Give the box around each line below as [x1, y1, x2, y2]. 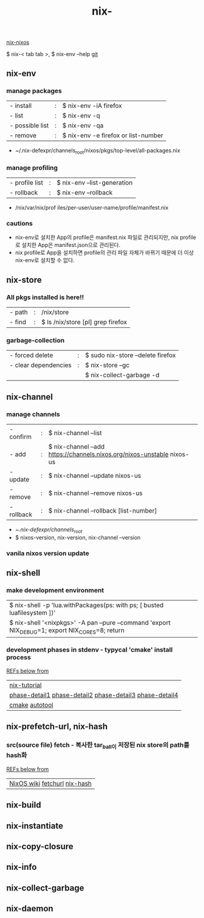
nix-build [6, 800, 41, 810]
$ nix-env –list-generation [56, 178, 133, 187]
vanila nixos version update [6, 549, 89, 557]
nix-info [6, 862, 37, 872]
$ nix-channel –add [48, 442, 105, 450]
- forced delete [9, 351, 53, 360]
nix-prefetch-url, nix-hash [6, 721, 108, 732]
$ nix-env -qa [62, 121, 104, 129]
